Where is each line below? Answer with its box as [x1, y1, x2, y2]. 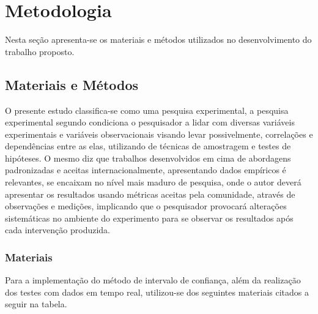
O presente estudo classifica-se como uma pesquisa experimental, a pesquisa [5, 103, 289, 116]
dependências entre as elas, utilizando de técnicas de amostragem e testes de [5, 140, 291, 152]
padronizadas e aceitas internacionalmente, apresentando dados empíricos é [5, 163, 286, 176]
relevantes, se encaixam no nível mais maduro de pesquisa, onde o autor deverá [5, 176, 301, 189]
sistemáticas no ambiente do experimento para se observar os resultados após [5, 211, 294, 224]
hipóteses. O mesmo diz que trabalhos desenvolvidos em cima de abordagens [5, 151, 291, 164]
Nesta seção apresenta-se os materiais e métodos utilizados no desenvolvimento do [5, 33, 312, 46]
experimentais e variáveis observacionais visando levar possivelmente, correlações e [5, 127, 313, 140]
